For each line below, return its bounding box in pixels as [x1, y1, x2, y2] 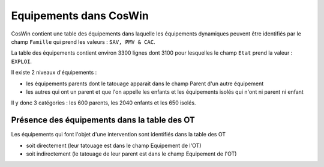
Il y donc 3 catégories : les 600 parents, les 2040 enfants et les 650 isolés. [11, 99, 196, 106]
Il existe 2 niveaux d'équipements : [11, 69, 97, 76]
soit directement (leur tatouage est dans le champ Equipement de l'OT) [26, 142, 202, 149]
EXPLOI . [11, 58, 32, 65]
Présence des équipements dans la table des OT [11, 115, 195, 126]
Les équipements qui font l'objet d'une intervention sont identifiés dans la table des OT [11, 131, 226, 138]
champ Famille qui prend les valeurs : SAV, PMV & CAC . [11, 38, 155, 45]
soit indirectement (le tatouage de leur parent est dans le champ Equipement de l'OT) [26, 150, 237, 157]
